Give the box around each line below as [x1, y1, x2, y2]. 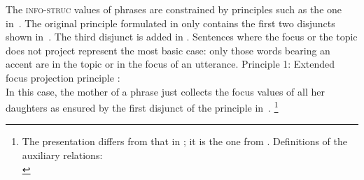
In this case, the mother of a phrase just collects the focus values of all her [6, 84, 325, 98]
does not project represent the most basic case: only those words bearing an [6, 43, 330, 57]
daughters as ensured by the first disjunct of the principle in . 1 [6, 98, 279, 114]
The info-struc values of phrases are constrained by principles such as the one [6, 2, 342, 16]
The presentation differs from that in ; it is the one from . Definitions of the [22, 134, 348, 149]
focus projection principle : [6, 70, 120, 84]
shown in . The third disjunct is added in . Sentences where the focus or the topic [6, 29, 358, 44]
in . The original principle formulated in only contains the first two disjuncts [6, 15, 335, 30]
